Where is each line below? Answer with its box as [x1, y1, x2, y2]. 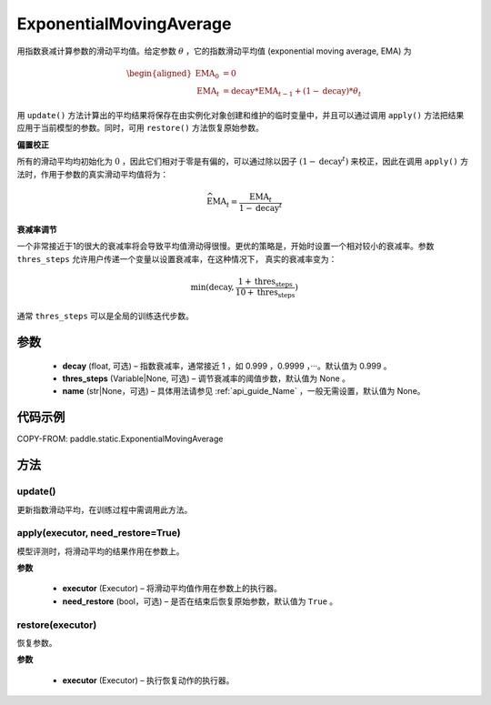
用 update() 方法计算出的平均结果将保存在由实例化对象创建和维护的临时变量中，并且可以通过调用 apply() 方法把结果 [16, 110, 465, 121]
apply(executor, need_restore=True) [16, 527, 181, 539]
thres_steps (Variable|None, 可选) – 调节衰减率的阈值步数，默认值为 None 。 [62, 373, 350, 384]
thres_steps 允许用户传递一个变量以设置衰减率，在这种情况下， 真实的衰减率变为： [16, 253, 337, 264]
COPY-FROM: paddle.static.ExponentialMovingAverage [16, 433, 224, 445]
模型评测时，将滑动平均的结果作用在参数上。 [16, 546, 185, 557]
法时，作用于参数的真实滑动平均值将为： [16, 168, 168, 179]
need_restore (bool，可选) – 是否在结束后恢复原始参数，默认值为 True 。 [62, 596, 338, 607]
